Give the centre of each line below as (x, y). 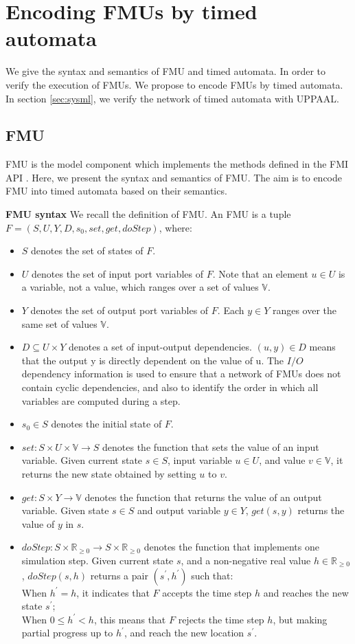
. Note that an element (260, 273)
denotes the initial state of (106, 424)
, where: (175, 227)
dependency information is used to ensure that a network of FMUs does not (181, 374)
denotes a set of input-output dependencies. (160, 347)
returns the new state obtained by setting (109, 473)
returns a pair (119, 575)
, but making (300, 619)
